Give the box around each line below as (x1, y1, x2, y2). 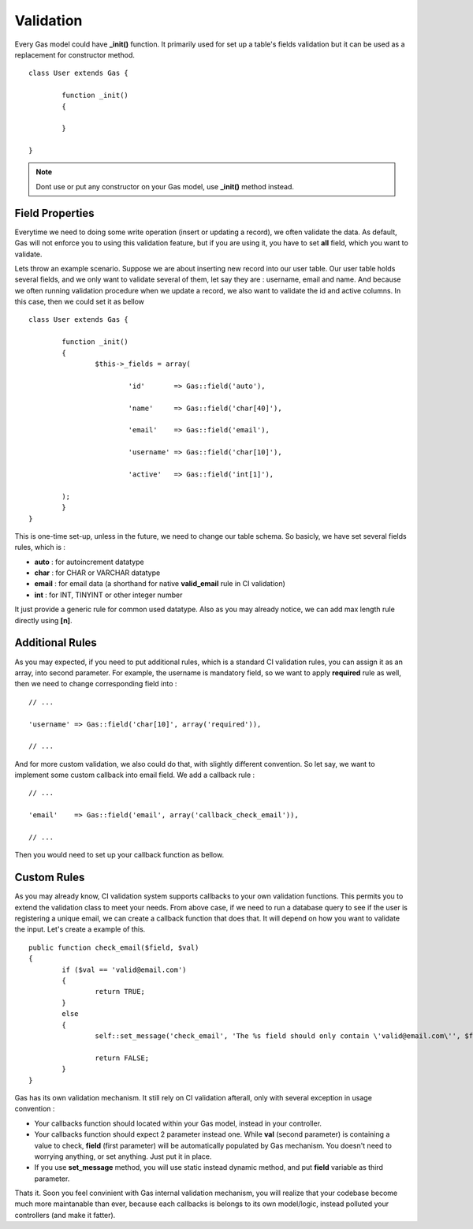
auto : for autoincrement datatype (34, 557, 145, 566)
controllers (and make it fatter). (14, 1210, 116, 1220)
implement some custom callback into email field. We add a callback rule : (14, 770, 255, 780)
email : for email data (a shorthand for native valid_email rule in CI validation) (34, 579, 285, 588)
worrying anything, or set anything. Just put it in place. (34, 1152, 212, 1161)
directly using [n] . (14, 615, 73, 625)
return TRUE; (95, 987, 146, 996)
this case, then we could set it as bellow (14, 297, 145, 307)
